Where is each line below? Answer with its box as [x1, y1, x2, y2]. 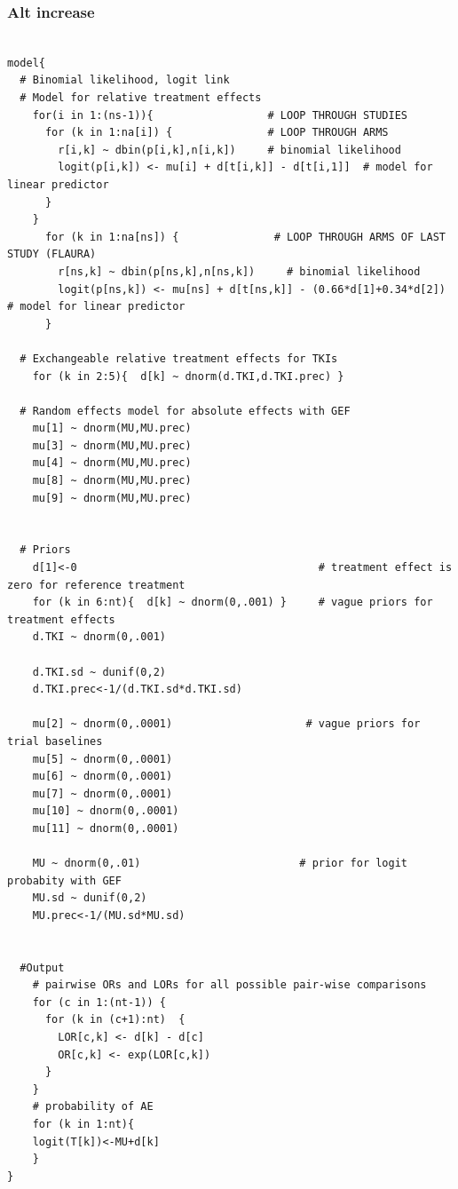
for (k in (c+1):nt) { [44, 1013, 186, 1027]
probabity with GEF [7, 874, 122, 887]
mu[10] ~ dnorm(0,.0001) [32, 805, 179, 818]
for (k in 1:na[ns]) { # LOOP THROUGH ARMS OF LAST [44, 230, 446, 243]
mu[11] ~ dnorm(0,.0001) [32, 821, 179, 835]
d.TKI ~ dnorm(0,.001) [32, 630, 166, 644]
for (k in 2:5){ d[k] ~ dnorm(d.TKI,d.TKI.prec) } [32, 369, 344, 383]
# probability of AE [32, 1100, 154, 1114]
